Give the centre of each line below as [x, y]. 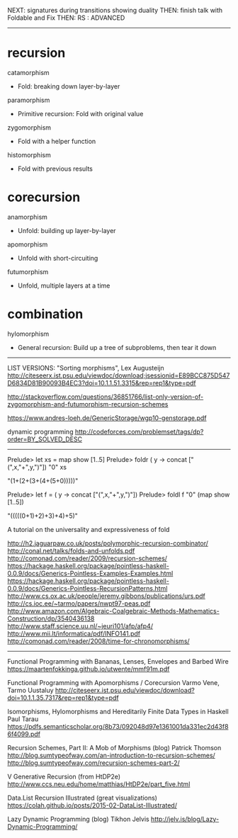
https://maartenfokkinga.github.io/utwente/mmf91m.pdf [89, 669]
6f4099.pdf [24, 734]
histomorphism [29, 154]
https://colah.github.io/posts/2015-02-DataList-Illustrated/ [92, 805]
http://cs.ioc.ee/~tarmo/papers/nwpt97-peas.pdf [79, 603]
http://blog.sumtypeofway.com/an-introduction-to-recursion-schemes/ [112, 755]
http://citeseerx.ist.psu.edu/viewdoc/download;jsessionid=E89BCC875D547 [119, 375]
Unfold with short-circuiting [58, 258]
